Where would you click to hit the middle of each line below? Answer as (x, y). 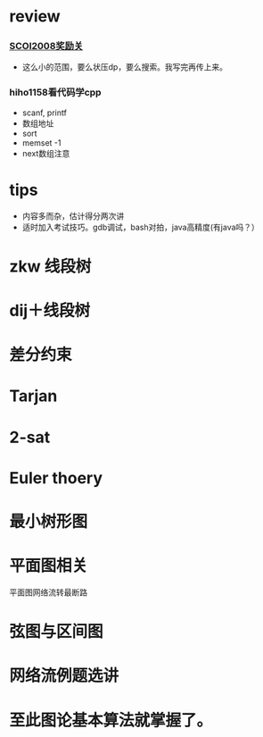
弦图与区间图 (57, 632)
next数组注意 (46, 153)
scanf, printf (44, 113)
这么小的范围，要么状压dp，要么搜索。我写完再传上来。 (124, 67)
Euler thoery (56, 477)
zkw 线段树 (50, 266)
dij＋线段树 (50, 311)
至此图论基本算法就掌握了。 (111, 720)
